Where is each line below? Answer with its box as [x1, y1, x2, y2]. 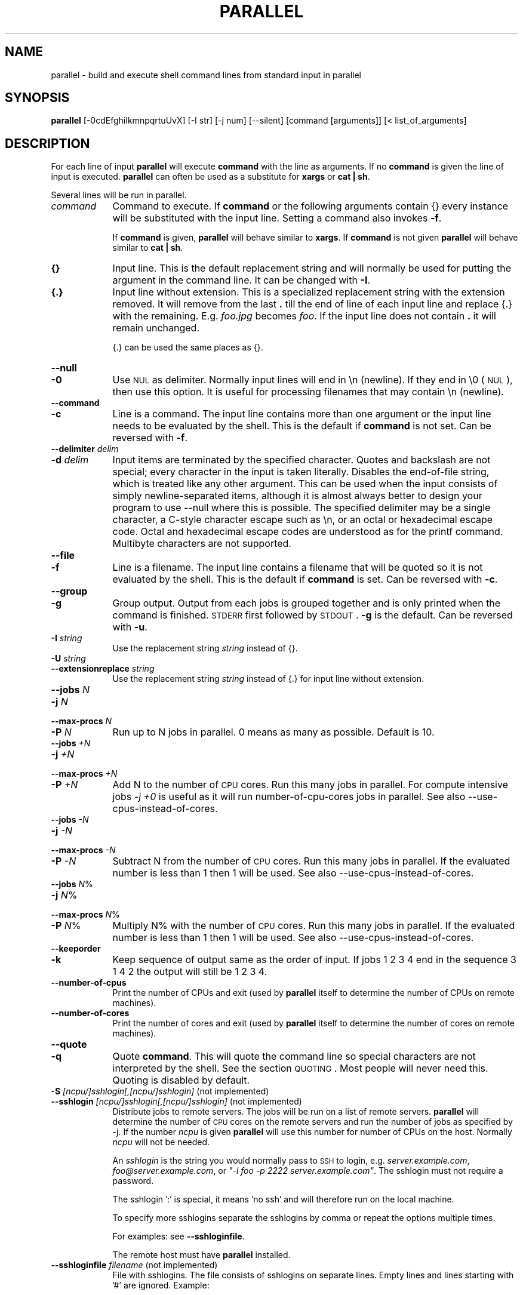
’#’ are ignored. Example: [112, 1280, 210, 1291]
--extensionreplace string [51, 663, 155, 674]
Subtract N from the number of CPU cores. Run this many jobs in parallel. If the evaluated [112, 855, 510, 868]
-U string [51, 653, 86, 664]
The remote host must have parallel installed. [112, 1250, 291, 1260]
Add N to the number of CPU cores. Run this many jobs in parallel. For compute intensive [112, 779, 508, 791]
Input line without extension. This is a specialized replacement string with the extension [112, 286, 505, 299]
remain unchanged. [112, 322, 199, 334]
